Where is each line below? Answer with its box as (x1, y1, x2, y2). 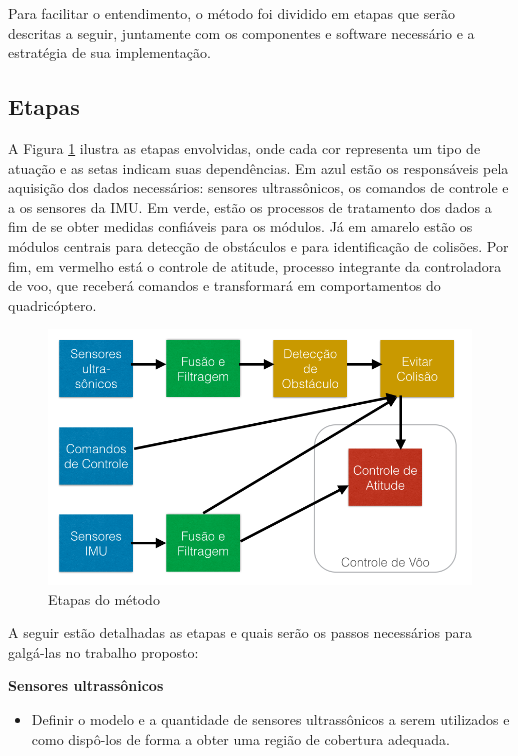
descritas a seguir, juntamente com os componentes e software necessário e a (8, 22, 475, 43)
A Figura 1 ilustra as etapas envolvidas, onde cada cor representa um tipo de (8, 137, 481, 158)
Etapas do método (48, 588, 160, 609)
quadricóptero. (8, 294, 97, 315)
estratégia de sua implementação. (8, 42, 211, 63)
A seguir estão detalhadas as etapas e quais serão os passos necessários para (8, 622, 472, 643)
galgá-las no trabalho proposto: (8, 641, 199, 662)
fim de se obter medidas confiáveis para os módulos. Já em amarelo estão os (8, 216, 473, 237)
